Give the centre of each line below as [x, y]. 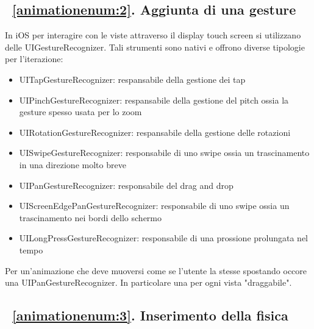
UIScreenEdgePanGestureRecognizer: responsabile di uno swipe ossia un [154, 206]
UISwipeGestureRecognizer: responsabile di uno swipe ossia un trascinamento [164, 153]
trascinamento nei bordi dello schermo [91, 217]
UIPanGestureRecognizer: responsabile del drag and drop [126, 185]
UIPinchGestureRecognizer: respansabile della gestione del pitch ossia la [154, 100]
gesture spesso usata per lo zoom [80, 112]
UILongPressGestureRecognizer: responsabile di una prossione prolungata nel [163, 238]
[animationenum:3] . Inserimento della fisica [150, 315]
